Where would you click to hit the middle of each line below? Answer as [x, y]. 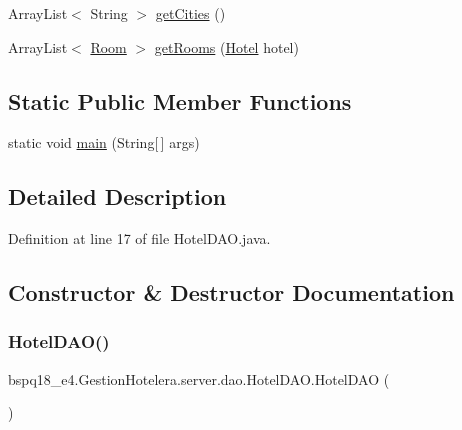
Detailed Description [117, 196]
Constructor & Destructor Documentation [231, 292]
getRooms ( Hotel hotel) [226, 46]
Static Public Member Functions [180, 100]
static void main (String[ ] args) [104, 142]
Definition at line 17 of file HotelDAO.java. [139, 238]
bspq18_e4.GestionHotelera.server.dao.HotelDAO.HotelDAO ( [199, 378]
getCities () [190, 13]
